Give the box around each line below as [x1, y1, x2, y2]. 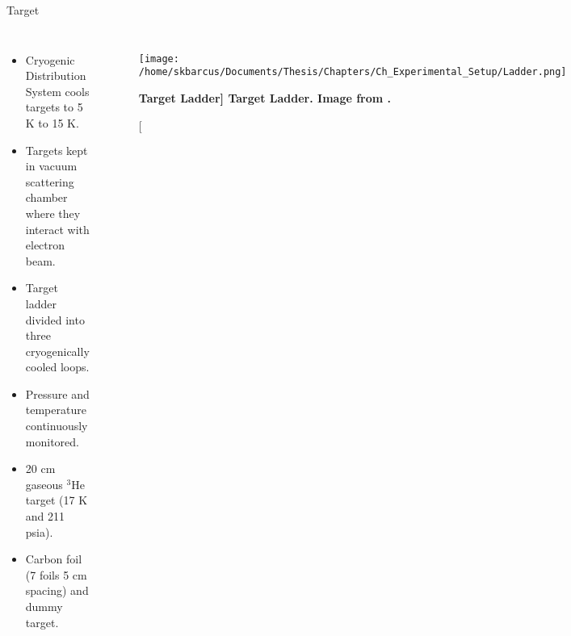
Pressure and [25, 385, 90, 402]
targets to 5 [25, 98, 83, 115]
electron [25, 236, 65, 253]
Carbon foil [25, 550, 82, 567]
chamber [25, 189, 68, 206]
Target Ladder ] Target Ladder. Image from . [138, 89, 392, 106]
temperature [25, 401, 86, 418]
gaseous [25, 475, 63, 492]
